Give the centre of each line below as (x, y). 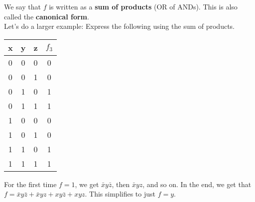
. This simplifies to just (120, 194)
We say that (22, 6)
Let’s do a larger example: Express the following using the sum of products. (120, 26)
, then (121, 184)
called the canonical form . (47, 16)
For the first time (30, 184)
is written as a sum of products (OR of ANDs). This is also (143, 6)
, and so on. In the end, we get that (197, 184)
